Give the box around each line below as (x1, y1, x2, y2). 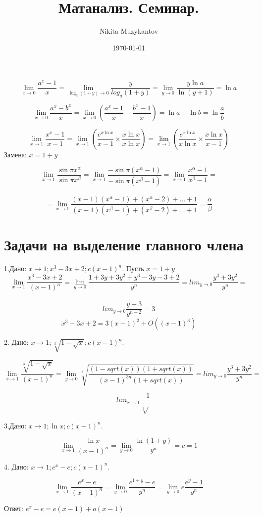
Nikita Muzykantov (99, 26, 158, 36)
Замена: (4, 149, 27, 160)
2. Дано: (4, 337, 29, 347)
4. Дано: (4, 461, 29, 471)
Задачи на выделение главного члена (4, 235, 244, 255)
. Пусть (122, 263, 144, 274)
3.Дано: (4, 420, 27, 430)
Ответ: (4, 503, 23, 513)
